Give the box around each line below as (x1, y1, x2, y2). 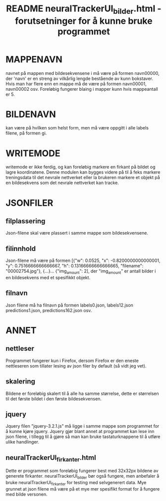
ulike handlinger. (5, 439, 39, 445)
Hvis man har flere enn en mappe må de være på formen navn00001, (5, 80, 147, 87)
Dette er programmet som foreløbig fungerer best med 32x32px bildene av (5, 468, 159, 474)
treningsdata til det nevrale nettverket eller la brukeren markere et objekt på (5, 175, 160, 181)
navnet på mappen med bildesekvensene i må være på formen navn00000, (5, 70, 160, 76)
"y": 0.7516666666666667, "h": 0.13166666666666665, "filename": (5, 263, 144, 269)
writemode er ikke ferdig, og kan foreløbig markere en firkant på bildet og (5, 164, 156, 170)
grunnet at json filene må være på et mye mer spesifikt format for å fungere (5, 486, 160, 492)
